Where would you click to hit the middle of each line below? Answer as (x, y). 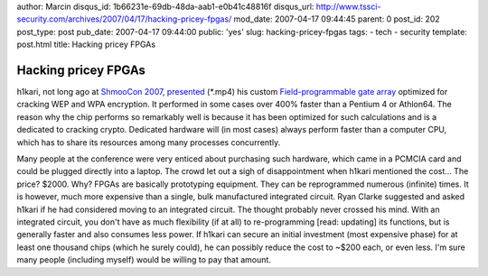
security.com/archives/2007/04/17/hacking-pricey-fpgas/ (124, 19)
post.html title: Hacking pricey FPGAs (86, 44)
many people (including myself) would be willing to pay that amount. (144, 260)
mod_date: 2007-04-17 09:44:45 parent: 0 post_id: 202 (337, 19)
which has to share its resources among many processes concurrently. (149, 142)
